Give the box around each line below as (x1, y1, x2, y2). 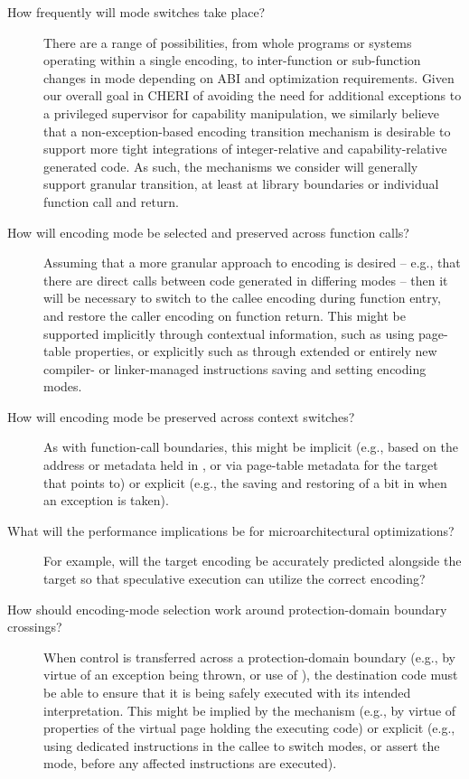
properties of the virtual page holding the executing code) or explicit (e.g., (43, 718, 455, 737)
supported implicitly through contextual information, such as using (43, 324, 415, 343)
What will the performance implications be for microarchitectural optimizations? (7, 521, 455, 540)
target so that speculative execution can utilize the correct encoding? (43, 569, 426, 588)
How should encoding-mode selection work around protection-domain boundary (7, 599, 447, 618)
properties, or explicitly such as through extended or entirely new (74, 342, 437, 361)
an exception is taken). (43, 491, 169, 510)
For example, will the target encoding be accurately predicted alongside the (43, 551, 462, 570)
